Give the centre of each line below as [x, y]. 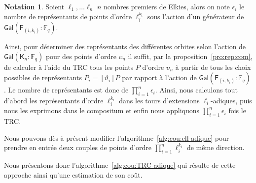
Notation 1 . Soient [34, 6]
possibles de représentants [43, 77]
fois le [237, 110]
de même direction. [216, 147]
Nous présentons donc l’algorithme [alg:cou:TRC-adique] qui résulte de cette [120, 165]
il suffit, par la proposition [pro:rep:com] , [190, 56]
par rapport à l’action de [159, 77]
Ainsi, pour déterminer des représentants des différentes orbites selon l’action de [125, 46]
